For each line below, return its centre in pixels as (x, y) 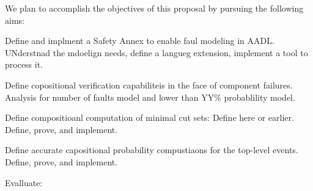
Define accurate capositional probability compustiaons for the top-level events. (152, 150)
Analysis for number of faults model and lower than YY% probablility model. (150, 97)
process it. (24, 64)
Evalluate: (24, 182)
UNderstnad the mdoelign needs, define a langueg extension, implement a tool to (156, 52)
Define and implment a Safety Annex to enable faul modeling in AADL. (140, 41)
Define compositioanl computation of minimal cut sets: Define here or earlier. (149, 117)
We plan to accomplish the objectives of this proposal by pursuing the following (154, 8)
